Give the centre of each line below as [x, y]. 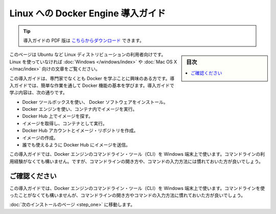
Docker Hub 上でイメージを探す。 [57, 116]
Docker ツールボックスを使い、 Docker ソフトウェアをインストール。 [95, 102]
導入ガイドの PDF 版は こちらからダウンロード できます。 [84, 40]
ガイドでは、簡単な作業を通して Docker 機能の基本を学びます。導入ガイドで [94, 85]
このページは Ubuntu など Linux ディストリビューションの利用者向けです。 [88, 55]
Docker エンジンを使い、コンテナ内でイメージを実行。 [80, 109]
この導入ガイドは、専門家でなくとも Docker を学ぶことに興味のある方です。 [90, 78]
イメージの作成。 [40, 137]
